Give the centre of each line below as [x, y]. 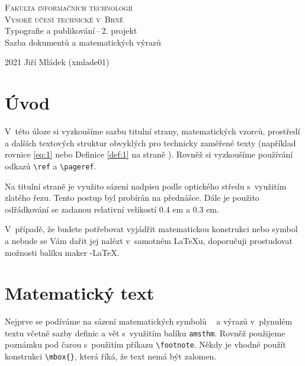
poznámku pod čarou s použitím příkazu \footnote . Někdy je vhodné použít [145, 344]
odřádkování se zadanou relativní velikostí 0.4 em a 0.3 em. [112, 209]
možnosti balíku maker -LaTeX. [62, 252]
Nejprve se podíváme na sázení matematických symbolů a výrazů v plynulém [149, 321]
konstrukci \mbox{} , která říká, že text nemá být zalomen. [111, 356]
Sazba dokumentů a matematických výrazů [83, 42]
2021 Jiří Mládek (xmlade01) [57, 62]
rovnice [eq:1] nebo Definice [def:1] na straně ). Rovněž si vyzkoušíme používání [149, 154]
